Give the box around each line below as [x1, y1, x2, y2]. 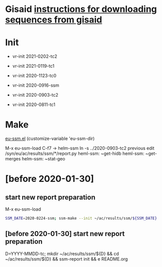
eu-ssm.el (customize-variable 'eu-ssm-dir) [5, 135, 95, 141]
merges [5, 156, 21, 162]
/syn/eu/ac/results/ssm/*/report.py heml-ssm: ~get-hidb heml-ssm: [5, 150, 145, 156]
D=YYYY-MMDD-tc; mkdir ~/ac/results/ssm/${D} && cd [5, 251, 119, 257]
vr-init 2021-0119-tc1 [12, 63, 55, 69]
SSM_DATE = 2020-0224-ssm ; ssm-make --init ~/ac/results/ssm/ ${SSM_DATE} [5, 216, 157, 221]
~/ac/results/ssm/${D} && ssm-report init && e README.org [5, 256, 128, 262]
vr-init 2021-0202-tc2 [12, 53, 57, 59]
